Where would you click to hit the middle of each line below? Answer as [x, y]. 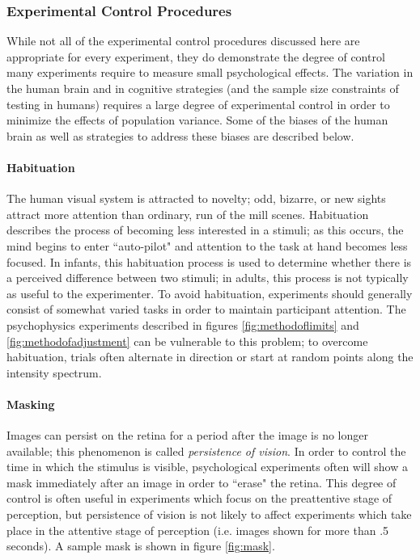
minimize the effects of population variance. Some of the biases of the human [197, 120]
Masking [31, 404]
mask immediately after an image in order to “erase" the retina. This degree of [202, 482]
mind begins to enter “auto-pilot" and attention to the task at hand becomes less [207, 245]
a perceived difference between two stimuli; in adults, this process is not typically [208, 278]
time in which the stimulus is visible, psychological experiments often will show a [207, 467]
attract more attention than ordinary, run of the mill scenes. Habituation [188, 214]
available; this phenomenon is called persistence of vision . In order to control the [206, 451]
